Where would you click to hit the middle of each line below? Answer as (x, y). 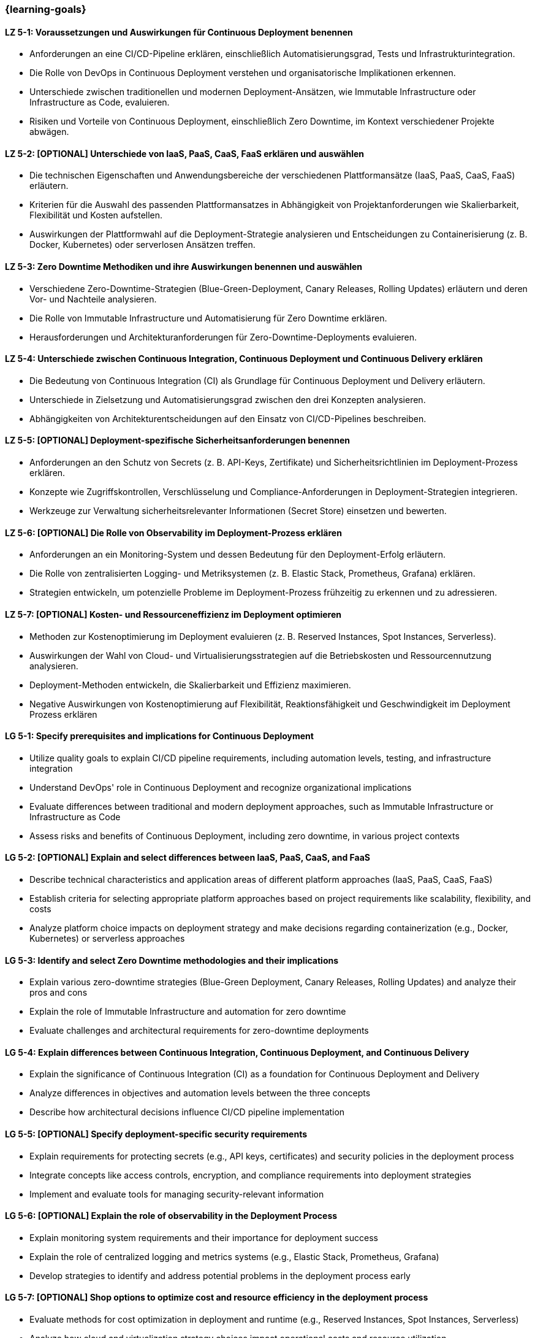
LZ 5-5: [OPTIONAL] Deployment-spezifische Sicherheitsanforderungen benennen (178, 440)
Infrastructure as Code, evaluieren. (100, 102)
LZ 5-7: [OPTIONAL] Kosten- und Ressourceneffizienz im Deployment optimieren (173, 614)
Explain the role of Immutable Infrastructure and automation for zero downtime (188, 1012)
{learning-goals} (46, 9)
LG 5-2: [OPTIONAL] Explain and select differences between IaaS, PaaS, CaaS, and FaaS (188, 858)
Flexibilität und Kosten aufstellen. (96, 215)
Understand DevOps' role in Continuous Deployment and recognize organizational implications (221, 787)
